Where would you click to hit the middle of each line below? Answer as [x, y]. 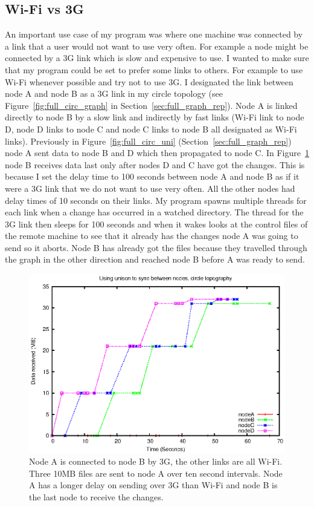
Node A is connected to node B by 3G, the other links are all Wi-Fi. [156, 461]
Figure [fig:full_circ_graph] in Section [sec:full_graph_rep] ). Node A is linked [151, 105]
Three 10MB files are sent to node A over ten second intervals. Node [156, 473]
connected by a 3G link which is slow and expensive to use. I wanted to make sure [157, 58]
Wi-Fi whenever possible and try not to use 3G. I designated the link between [149, 81]
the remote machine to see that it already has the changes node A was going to [152, 236]
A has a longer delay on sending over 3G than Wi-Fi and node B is [153, 485]
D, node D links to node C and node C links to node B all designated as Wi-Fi [151, 129]
